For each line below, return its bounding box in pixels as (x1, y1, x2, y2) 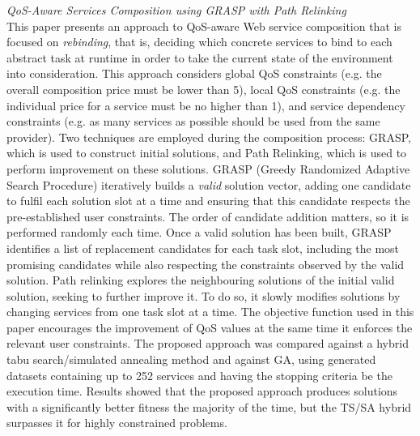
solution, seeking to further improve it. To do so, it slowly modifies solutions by (6, 287, 401, 304)
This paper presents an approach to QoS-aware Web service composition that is (6, 17, 401, 34)
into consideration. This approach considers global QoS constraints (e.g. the (6, 65, 382, 82)
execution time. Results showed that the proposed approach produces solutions (6, 383, 398, 400)
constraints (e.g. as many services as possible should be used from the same (6, 113, 380, 130)
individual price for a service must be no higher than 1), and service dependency (6, 96, 405, 113)
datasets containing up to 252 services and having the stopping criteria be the (6, 366, 392, 383)
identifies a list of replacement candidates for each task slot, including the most (6, 239, 400, 256)
